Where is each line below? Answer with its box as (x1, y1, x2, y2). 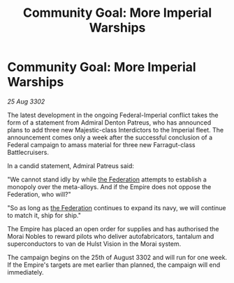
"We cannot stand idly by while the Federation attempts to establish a (7, 175, 207, 184)
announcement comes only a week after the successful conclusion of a (7, 133, 213, 141)
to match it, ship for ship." (7, 211, 82, 219)
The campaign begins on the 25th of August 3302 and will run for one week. (7, 253, 228, 261)
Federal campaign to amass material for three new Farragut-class (7, 140, 196, 149)
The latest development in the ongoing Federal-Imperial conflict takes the (7, 111, 219, 119)
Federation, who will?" (7, 190, 71, 198)
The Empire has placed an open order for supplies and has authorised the (7, 224, 219, 233)
